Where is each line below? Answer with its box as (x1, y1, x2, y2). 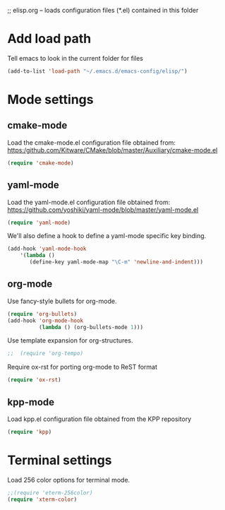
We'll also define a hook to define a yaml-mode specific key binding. (7, 232, 207, 240)
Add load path (7, 31, 92, 47)
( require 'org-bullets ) (7, 310, 78, 317)
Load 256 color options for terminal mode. (7, 475, 130, 484)
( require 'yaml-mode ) (7, 219, 71, 226)
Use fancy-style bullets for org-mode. (7, 297, 117, 305)
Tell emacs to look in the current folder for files (7, 54, 143, 62)
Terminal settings (7, 452, 112, 468)
